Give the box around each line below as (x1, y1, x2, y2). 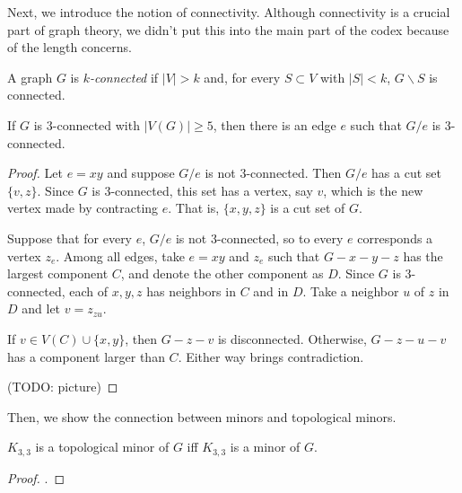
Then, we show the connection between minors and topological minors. (7, 407, 397, 426)
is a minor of (230, 437, 301, 456)
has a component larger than (7, 347, 165, 365)
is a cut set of (270, 198, 345, 217)
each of (69, 281, 108, 300)
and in (253, 281, 289, 300)
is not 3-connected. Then (205, 163, 342, 182)
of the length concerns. (7, 38, 132, 57)
